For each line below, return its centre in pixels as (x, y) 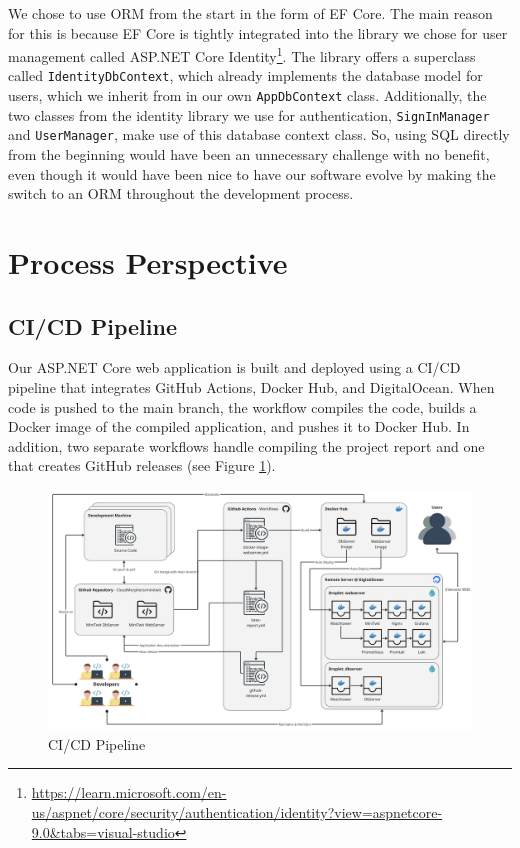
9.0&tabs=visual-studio (103, 831)
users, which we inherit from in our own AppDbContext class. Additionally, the (247, 95)
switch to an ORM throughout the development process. (181, 193)
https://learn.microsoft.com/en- (129, 792)
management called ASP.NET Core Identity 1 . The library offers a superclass (242, 54)
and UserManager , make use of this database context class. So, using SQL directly (259, 134)
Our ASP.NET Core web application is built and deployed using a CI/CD (234, 367)
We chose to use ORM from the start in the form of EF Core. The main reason (250, 13)
